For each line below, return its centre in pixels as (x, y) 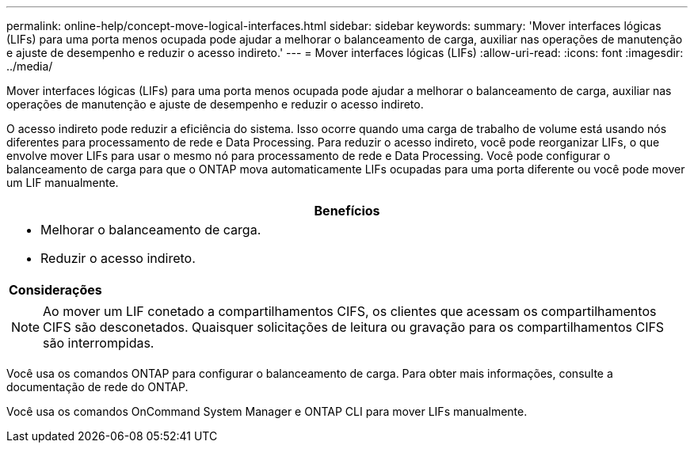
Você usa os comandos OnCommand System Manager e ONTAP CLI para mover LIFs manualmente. (267, 411)
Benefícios (347, 211)
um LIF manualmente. (63, 183)
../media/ (30, 66)
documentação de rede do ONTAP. (97, 387)
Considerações (55, 290)
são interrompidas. (99, 343)
